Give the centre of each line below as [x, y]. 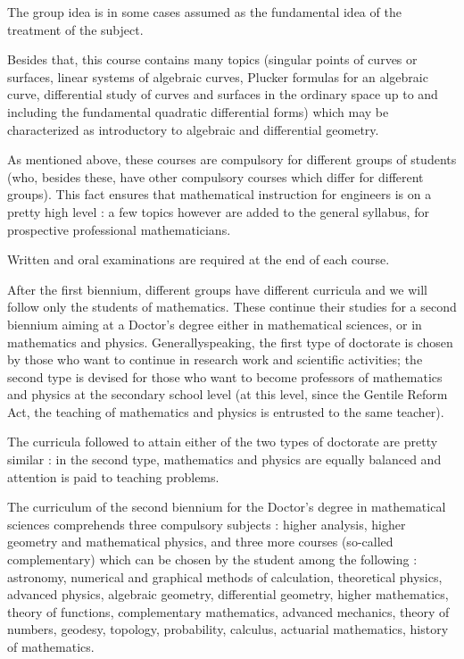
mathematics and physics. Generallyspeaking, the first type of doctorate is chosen [230, 342]
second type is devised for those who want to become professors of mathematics [225, 376]
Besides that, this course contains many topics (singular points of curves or [212, 59]
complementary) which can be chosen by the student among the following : [212, 559]
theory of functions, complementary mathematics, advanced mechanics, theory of [228, 611]
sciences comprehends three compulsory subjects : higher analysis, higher [207, 524]
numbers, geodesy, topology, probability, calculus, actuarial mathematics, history [228, 629]
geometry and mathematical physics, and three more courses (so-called [200, 542]
